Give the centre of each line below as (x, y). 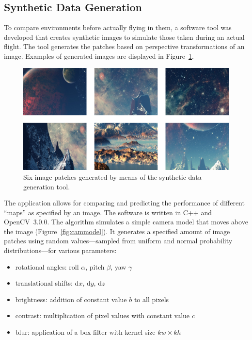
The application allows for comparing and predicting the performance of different (124, 203)
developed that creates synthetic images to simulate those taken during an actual (124, 37)
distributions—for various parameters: (60, 250)
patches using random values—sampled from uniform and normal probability (118, 241)
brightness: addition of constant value (71, 299)
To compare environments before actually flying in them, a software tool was (118, 27)
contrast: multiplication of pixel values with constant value (102, 315)
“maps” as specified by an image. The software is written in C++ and (108, 212)
